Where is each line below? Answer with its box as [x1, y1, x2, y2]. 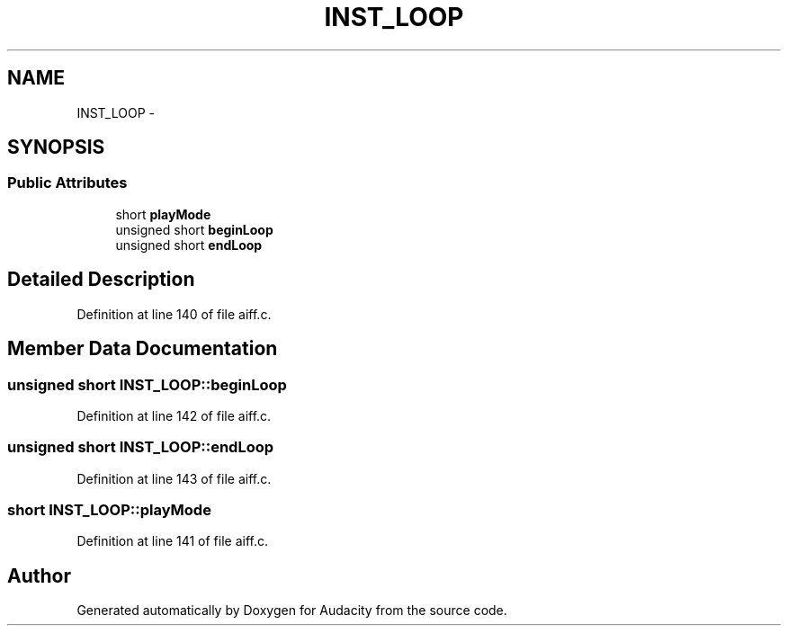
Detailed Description [7, 268, 195, 291]
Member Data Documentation [7, 337, 278, 361]
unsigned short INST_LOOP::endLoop [7, 438, 274, 457]
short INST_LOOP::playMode [7, 501, 211, 519]
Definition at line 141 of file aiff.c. [76, 533, 269, 549]
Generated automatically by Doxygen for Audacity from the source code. [76, 602, 507, 619]
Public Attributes [7, 174, 128, 192]
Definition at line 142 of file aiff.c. [76, 407, 272, 423]
